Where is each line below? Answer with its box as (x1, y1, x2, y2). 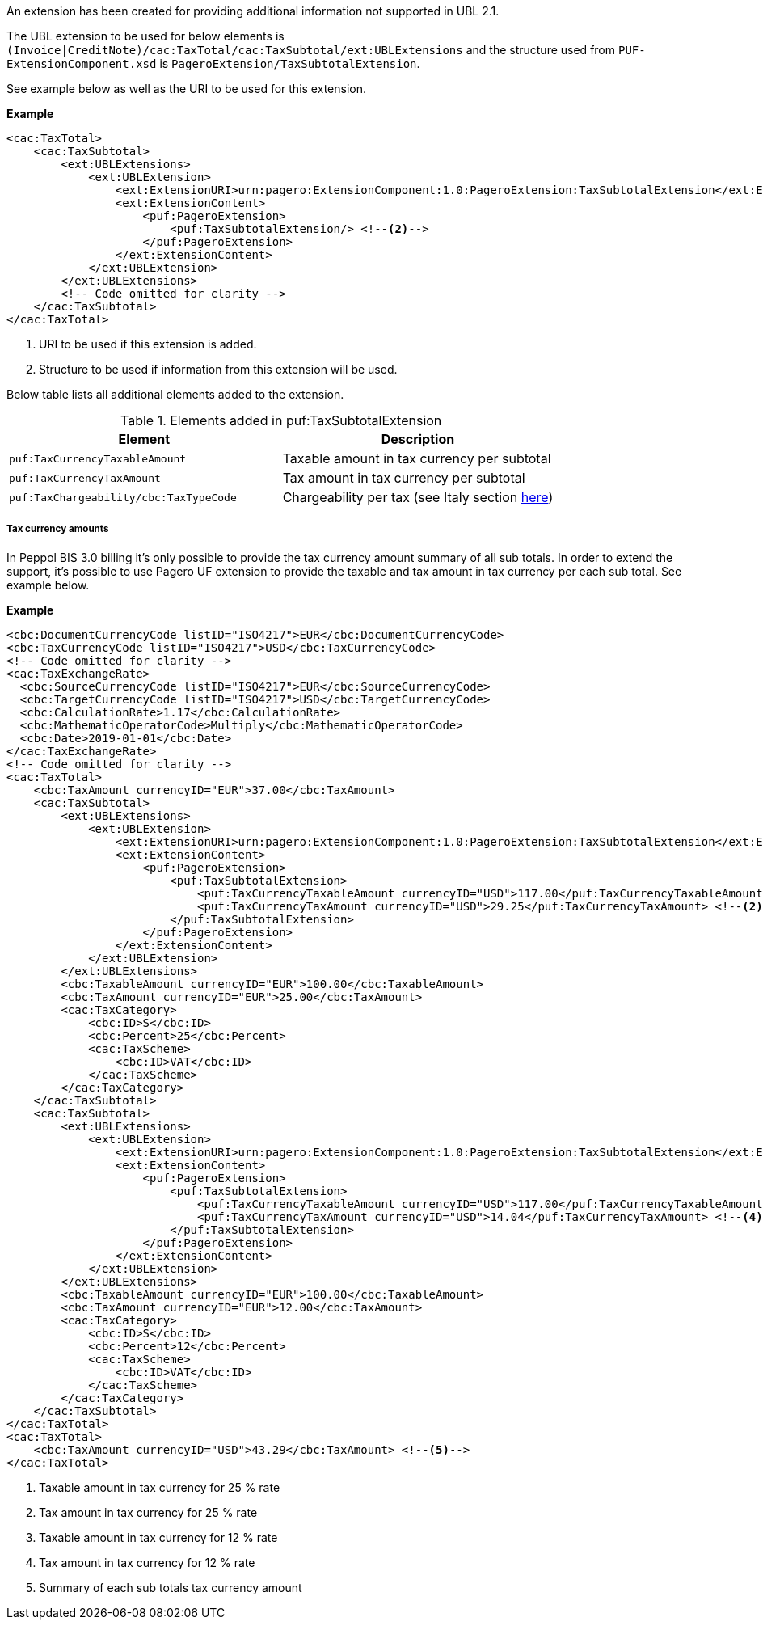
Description (381, 431, 455, 447)
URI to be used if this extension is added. (39, 337, 257, 351)
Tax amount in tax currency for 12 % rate (39, 1555, 255, 1569)
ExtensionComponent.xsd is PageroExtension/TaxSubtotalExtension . (6, 57, 420, 70)
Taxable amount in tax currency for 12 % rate (39, 1530, 278, 1544)
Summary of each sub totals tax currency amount (39, 1580, 302, 1594)
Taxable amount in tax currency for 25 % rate (39, 1480, 280, 1494)
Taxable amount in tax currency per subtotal (282, 450, 551, 467)
